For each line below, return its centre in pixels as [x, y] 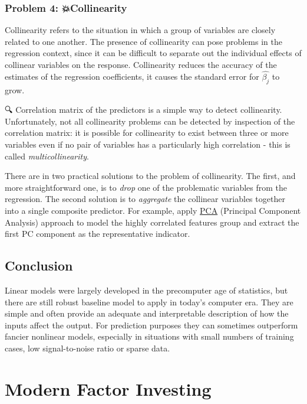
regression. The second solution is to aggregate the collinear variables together [145, 199]
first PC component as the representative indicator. [98, 234]
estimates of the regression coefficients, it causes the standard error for [132, 76]
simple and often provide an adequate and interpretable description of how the [147, 313]
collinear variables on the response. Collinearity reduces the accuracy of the [141, 64]
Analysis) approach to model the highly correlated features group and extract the [152, 222]
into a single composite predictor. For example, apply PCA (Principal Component [153, 210]
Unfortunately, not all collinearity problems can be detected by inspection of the [150, 121]
